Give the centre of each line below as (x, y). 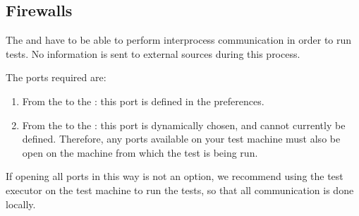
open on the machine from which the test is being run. (140, 152)
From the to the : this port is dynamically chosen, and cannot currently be (184, 125)
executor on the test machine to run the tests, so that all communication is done (180, 190)
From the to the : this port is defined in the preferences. (143, 101)
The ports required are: (56, 77)
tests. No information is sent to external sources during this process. (153, 53)
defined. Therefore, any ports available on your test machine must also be (181, 139)
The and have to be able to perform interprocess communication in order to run (179, 40)
